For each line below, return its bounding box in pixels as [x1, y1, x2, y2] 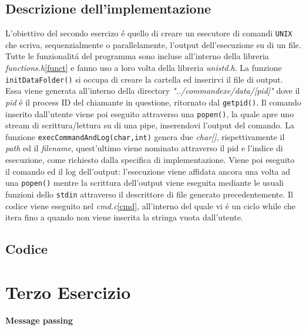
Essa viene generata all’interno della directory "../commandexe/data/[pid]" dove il [5, 84, 300, 97]
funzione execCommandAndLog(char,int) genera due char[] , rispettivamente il [5, 130, 285, 142]
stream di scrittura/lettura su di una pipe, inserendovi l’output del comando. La [5, 119, 294, 131]
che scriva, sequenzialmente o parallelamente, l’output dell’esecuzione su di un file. [5, 38, 301, 50]
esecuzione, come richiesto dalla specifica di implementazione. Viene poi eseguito [5, 154, 295, 166]
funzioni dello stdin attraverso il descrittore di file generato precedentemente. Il [5, 188, 294, 200]
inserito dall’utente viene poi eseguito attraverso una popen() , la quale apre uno [5, 107, 294, 120]
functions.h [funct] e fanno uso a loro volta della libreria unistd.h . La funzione [5, 62, 282, 74]
